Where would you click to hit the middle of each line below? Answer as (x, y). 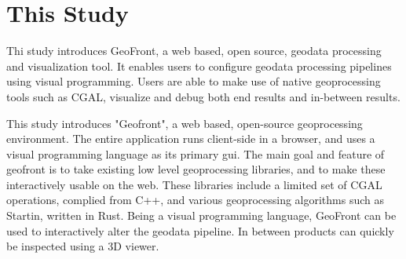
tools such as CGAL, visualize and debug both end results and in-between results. (203, 96)
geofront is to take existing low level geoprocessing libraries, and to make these (196, 169)
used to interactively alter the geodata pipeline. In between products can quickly (200, 230)
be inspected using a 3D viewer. (83, 246)
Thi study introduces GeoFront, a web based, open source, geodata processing (194, 51)
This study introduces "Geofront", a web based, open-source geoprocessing (185, 123)
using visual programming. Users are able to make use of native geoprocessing (194, 81)
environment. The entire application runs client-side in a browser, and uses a (191, 139)
